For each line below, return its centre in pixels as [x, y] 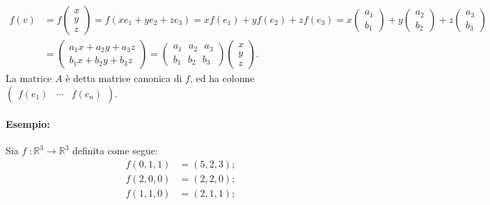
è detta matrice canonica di [124, 78]
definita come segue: [115, 150]
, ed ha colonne [222, 78]
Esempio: [28, 124]
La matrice [29, 78]
